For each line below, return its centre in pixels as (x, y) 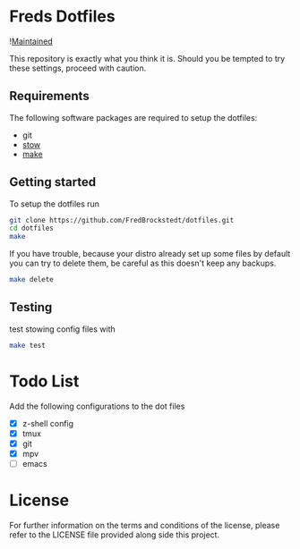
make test (28, 345)
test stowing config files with (63, 329)
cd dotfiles (31, 228)
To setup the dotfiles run (55, 204)
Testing (31, 307)
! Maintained (31, 41)
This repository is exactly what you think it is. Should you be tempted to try (147, 58)
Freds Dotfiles (62, 17)
